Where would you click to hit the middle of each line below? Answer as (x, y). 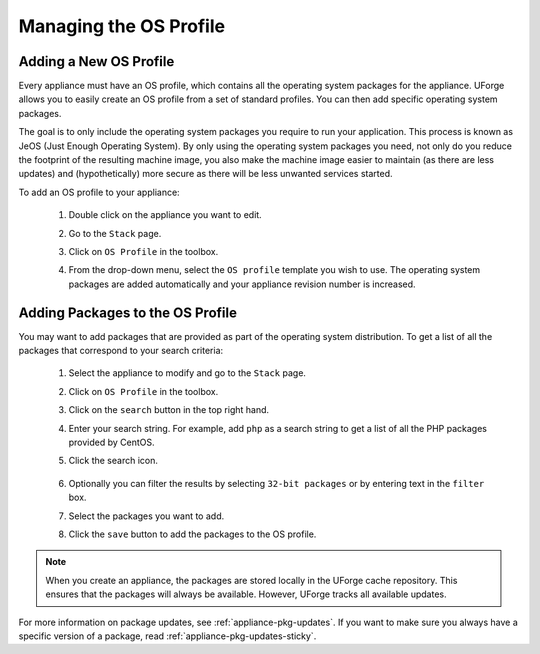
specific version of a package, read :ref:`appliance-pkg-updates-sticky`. (167, 636)
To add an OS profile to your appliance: (99, 192)
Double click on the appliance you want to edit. (165, 215)
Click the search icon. (113, 461)
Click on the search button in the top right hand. (169, 410)
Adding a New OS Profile (96, 61)
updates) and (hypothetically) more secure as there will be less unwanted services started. (205, 174)
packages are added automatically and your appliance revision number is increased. (242, 284)
